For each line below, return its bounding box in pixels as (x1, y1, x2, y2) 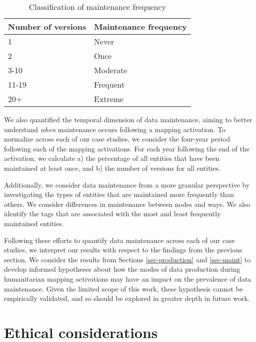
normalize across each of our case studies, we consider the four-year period (4, 134, 230, 144)
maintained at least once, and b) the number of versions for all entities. (4, 162, 221, 173)
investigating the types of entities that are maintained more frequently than (4, 189, 234, 199)
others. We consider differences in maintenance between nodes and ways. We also (4, 198, 251, 209)
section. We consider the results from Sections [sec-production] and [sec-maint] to (4, 254, 251, 264)
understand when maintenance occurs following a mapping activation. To (4, 124, 226, 134)
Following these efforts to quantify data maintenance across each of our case (4, 235, 235, 245)
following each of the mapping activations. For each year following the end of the (4, 143, 250, 153)
